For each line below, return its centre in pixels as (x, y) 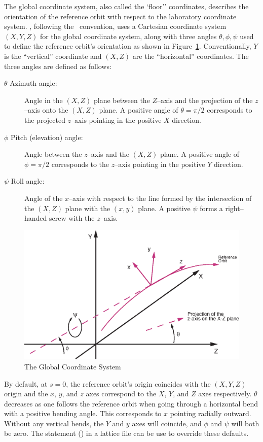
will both (245, 423)
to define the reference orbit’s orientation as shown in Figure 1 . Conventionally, (128, 46)
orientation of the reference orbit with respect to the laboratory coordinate (120, 16)
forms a (211, 208)
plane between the (122, 100)
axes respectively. (225, 394)
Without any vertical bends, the (54, 423)
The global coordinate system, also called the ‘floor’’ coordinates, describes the (126, 6)
